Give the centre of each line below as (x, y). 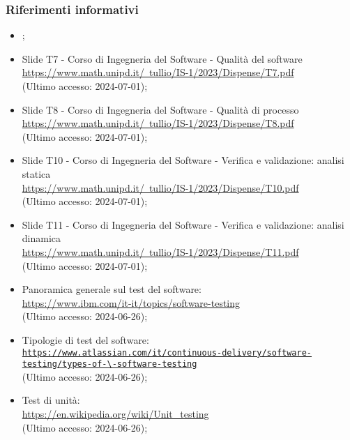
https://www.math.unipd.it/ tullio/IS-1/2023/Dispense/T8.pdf (158, 123)
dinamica (41, 238)
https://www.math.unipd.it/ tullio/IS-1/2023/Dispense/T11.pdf (160, 251)
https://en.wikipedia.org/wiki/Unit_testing (115, 414)
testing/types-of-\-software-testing (109, 364)
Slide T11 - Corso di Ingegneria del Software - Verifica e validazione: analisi (183, 224)
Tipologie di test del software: (85, 339)
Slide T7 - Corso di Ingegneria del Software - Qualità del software (162, 58)
